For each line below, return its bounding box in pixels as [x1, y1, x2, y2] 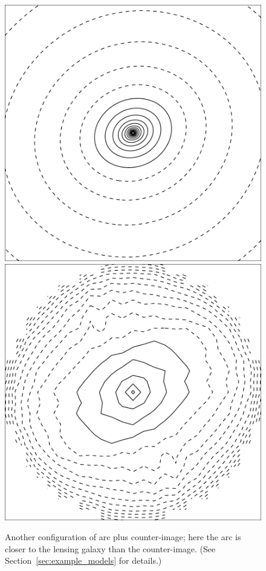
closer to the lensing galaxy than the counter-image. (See [5, 542, 216, 555]
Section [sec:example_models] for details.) [5, 554, 162, 567]
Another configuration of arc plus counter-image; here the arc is [5, 531, 241, 543]
